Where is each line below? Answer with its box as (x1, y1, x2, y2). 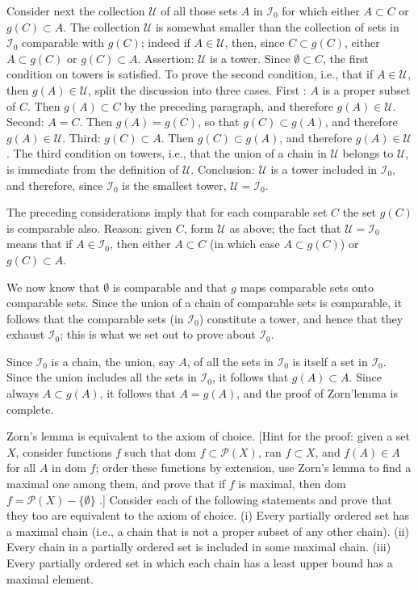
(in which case (209, 235, 280, 252)
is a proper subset (322, 81, 411, 98)
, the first (323, 49, 369, 66)
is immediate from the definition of (6, 160, 179, 177)
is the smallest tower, (122, 176, 227, 193)
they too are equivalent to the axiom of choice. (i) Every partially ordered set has (6, 507, 410, 524)
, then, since (224, 34, 285, 51)
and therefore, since (6, 176, 103, 193)
